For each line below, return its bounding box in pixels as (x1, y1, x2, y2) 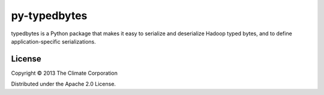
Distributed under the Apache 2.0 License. (11, 81, 116, 88)
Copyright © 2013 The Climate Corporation (11, 69, 118, 76)
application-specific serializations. (11, 38, 96, 45)
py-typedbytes (11, 9, 88, 22)
